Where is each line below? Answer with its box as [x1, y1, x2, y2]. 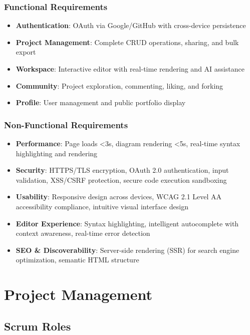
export [16, 47, 36, 57]
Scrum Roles [4, 318, 71, 333]
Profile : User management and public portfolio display [16, 97, 186, 108]
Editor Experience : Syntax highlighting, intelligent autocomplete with [16, 218, 239, 228]
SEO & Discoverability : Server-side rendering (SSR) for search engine [16, 244, 239, 255]
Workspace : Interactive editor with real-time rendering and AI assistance [16, 64, 244, 74]
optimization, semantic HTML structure [16, 254, 139, 265]
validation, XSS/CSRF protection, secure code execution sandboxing [16, 174, 227, 185]
